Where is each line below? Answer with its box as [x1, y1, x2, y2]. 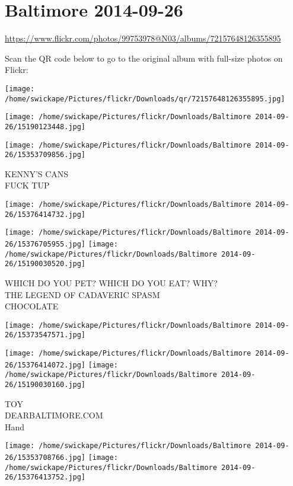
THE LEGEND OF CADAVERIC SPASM [5, 288, 160, 300]
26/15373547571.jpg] [5, 331, 86, 340]
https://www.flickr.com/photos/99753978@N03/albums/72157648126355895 [5, 32, 281, 44]
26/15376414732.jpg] [5, 210, 86, 219]
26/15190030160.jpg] [5, 381, 86, 389]
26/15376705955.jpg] [5, 240, 86, 248]
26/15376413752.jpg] [5, 473, 86, 482]
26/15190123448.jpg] [5, 122, 86, 131]
